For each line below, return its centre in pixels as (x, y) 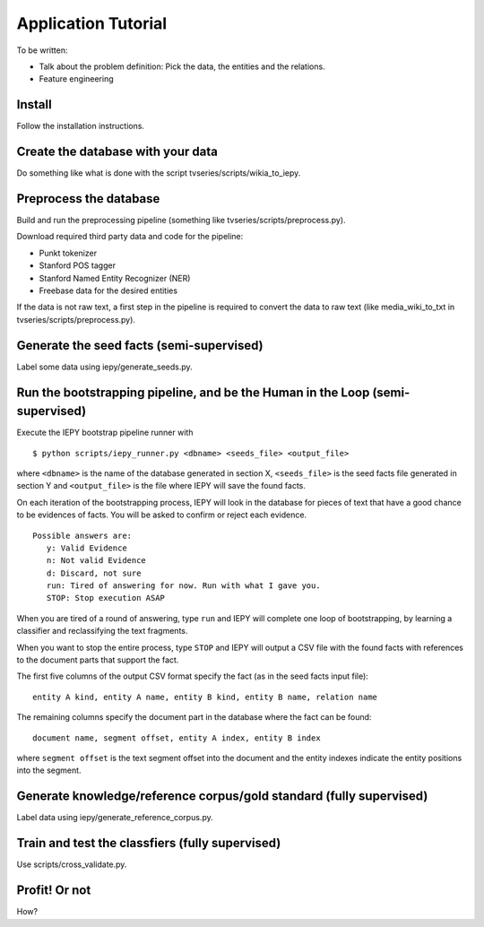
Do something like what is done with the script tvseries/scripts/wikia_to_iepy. (159, 173)
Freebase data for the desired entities (108, 290)
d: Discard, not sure (94, 573)
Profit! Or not (54, 891)
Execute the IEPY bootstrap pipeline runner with (105, 433)
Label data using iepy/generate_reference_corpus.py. (115, 818)
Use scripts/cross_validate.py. (72, 864)
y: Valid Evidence (86, 548)
